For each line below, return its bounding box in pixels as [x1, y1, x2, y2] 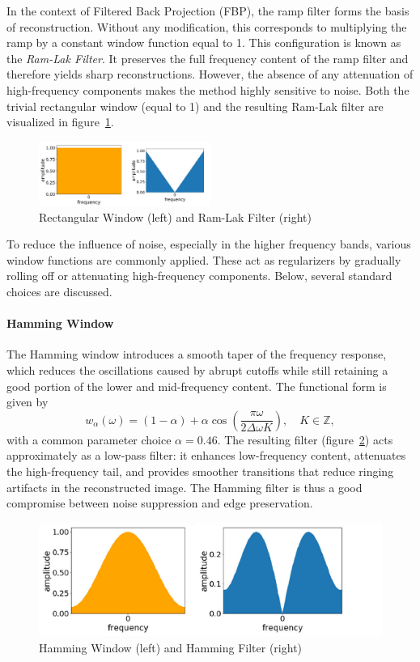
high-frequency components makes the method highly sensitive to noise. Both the [6, 81, 409, 98]
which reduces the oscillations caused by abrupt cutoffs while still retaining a [6, 361, 388, 378]
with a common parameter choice [6, 431, 172, 448]
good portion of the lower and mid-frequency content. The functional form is [6, 377, 387, 394]
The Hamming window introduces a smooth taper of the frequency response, [6, 346, 387, 363]
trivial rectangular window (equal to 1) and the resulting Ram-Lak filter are [6, 97, 384, 114]
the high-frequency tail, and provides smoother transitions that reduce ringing [6, 462, 394, 479]
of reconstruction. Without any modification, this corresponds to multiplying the [6, 18, 407, 35]
